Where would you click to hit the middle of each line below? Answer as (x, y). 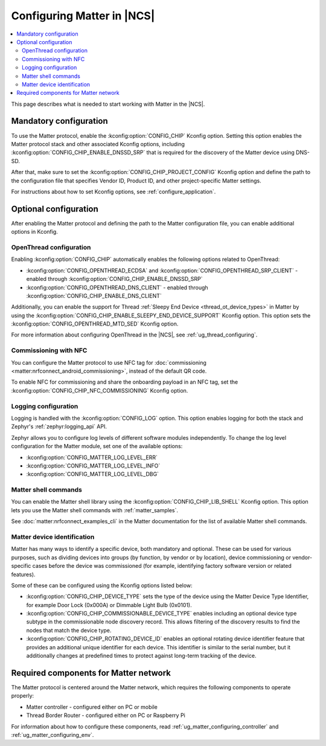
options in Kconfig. (35, 232)
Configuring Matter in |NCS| (83, 16)
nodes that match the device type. (69, 630)
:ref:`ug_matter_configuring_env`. (53, 735)
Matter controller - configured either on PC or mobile (92, 707)
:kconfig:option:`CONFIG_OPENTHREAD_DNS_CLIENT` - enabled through (117, 288)
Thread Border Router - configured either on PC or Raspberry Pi (106, 715)
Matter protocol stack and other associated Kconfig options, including (98, 144)
